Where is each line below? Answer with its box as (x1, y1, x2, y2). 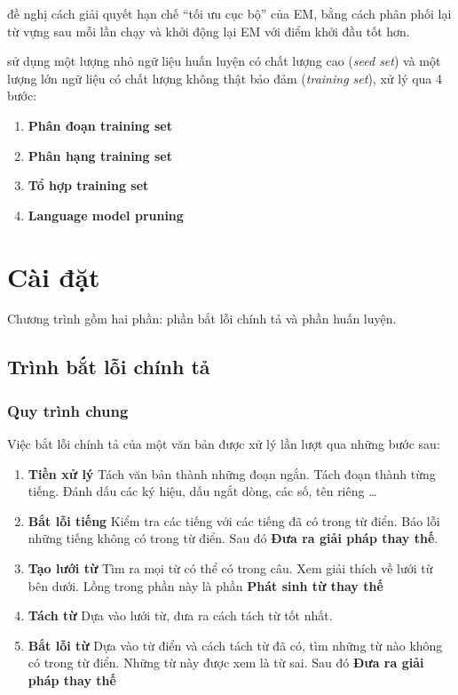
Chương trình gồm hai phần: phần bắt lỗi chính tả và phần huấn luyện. (7, 309, 397, 328)
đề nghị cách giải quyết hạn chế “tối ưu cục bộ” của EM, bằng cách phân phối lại (7, 4, 452, 22)
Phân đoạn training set (28, 116, 172, 134)
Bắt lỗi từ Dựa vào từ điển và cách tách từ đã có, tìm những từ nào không (28, 635, 443, 654)
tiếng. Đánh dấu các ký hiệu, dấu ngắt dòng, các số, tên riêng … (28, 482, 377, 500)
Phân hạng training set (28, 146, 172, 164)
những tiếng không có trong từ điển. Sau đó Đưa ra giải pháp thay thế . (28, 529, 438, 547)
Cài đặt (7, 258, 100, 294)
